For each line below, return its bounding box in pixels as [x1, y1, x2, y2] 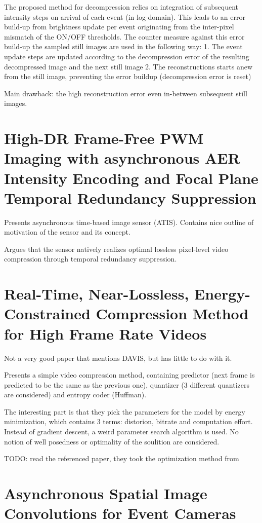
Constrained [4, 303, 91, 324]
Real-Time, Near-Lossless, [4, 283, 189, 304]
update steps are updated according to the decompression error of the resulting [4, 51, 249, 61]
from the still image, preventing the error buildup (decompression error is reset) [4, 71, 251, 82]
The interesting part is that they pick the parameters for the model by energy [4, 406, 245, 417]
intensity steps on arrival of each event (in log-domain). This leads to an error [4, 11, 245, 22]
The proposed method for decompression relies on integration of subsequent [4, 2, 239, 12]
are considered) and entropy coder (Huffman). [4, 389, 147, 400]
